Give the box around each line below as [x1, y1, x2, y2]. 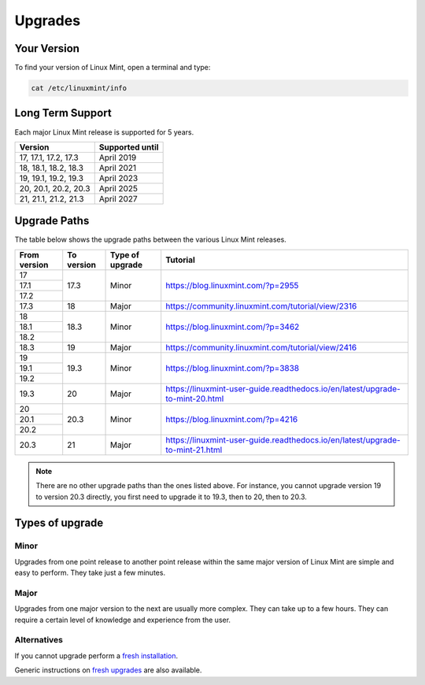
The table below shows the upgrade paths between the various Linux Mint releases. [14, 235, 286, 244]
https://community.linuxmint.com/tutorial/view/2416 [165, 342, 357, 353]
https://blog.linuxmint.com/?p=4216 [165, 413, 298, 424]
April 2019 [98, 152, 137, 163]
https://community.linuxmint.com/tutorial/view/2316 [165, 300, 357, 311]
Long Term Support [14, 106, 112, 120]
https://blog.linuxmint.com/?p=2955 [165, 280, 299, 291]
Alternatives [14, 635, 63, 646]
